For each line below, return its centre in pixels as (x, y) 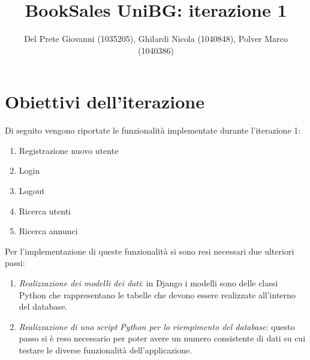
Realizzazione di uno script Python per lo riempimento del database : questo (157, 326)
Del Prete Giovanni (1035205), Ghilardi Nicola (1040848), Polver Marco (156, 39)
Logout (32, 191)
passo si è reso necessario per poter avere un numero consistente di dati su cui (162, 338)
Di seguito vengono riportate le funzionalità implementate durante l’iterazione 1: (153, 130)
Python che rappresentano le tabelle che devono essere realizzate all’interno (157, 294)
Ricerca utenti (45, 211)
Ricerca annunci (48, 231)
